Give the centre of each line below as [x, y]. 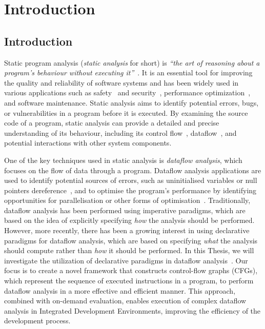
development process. [37, 321]
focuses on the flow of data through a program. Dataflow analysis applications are [133, 170]
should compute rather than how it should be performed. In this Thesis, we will [129, 250]
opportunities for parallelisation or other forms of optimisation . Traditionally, [127, 200]
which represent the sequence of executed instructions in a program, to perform [129, 281]
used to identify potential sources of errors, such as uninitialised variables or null [131, 180]
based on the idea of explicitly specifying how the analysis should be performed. [129, 220]
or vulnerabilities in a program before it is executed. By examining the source [126, 112]
